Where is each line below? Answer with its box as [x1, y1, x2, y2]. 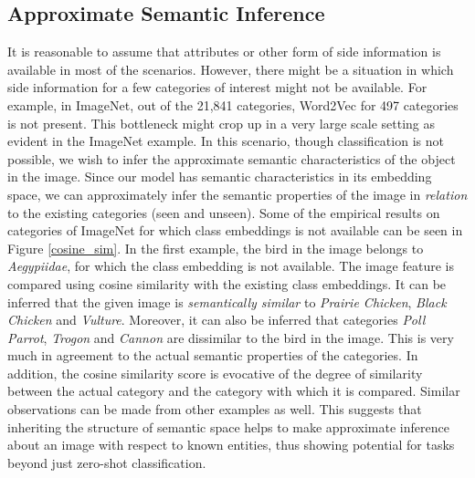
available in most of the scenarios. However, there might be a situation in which [7, 59, 454, 78]
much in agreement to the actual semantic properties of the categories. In [7, 346, 418, 365]
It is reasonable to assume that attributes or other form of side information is [7, 42, 441, 61]
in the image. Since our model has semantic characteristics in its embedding [7, 167, 432, 186]
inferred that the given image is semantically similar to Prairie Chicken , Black [7, 292, 447, 311]
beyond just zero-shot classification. [7, 452, 206, 472]
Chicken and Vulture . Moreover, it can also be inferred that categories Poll [7, 310, 426, 329]
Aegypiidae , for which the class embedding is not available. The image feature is [7, 256, 455, 275]
